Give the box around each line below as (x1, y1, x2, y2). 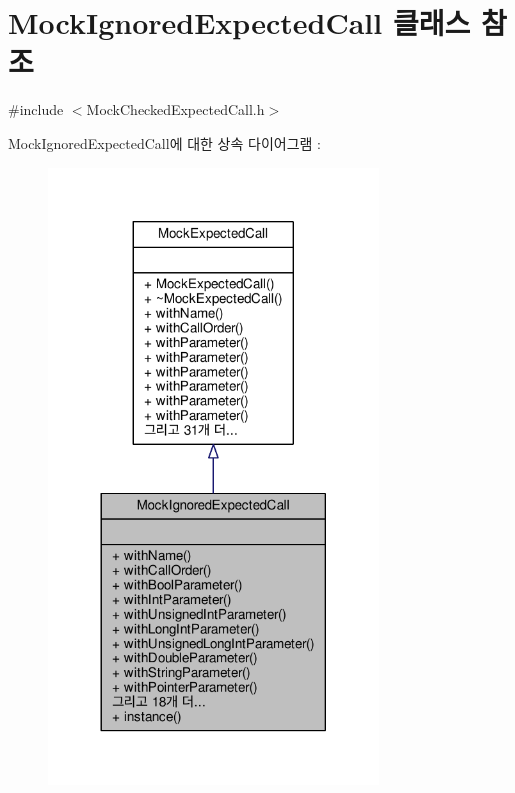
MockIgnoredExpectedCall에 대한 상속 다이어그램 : (8, 132, 321, 153)
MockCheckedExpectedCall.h (86, 99, 265, 120)
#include (8, 99, 64, 120)
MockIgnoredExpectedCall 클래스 (8, 2, 471, 43)
